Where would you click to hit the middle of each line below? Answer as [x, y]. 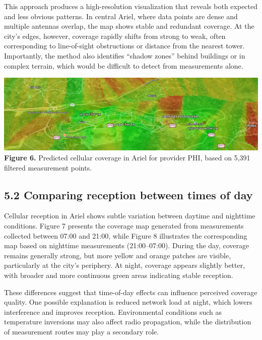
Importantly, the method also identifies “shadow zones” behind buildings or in [125, 55]
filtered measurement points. [48, 167]
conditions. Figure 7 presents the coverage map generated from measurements [124, 225]
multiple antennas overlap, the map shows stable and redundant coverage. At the [129, 26]
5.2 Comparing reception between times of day [128, 194]
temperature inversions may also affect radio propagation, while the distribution [128, 322]
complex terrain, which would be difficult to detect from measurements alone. [124, 65]
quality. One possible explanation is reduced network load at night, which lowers [128, 302]
